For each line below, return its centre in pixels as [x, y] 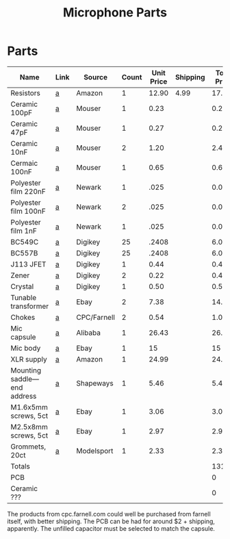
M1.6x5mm [29, 407]
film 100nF [28, 211]
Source [95, 77]
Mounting [26, 370]
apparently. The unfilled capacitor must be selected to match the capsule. [111, 528]
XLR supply [29, 359]
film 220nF [28, 191]
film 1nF [24, 231]
